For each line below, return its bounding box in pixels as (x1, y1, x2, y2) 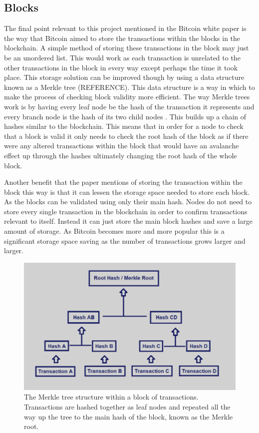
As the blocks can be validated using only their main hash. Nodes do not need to (4, 196, 252, 207)
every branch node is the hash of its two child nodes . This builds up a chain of (4, 111, 247, 121)
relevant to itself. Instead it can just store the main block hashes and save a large (4, 216, 253, 226)
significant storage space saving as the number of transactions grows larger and (4, 235, 246, 246)
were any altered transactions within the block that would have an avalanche (4, 140, 239, 151)
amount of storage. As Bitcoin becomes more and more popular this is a (4, 226, 225, 236)
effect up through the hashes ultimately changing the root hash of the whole (4, 150, 237, 160)
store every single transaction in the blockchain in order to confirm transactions (4, 206, 248, 216)
